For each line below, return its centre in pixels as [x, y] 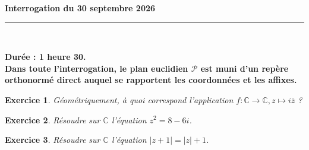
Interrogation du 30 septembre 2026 [80, 8]
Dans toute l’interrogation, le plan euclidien [97, 68]
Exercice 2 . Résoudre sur [53, 119]
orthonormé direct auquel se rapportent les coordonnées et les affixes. [151, 80]
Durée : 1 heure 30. [45, 57]
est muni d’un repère [245, 68]
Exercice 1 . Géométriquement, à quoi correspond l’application [119, 99]
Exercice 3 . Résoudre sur [53, 140]
